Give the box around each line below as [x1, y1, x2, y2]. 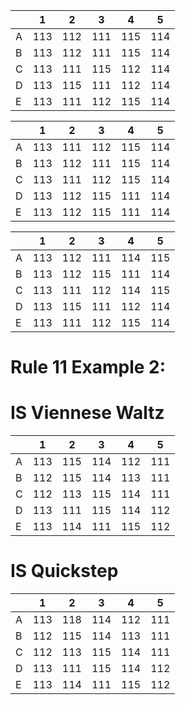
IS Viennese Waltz [10, 402, 165, 424]
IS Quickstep [10, 560, 119, 583]
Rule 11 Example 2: [10, 356, 167, 379]
